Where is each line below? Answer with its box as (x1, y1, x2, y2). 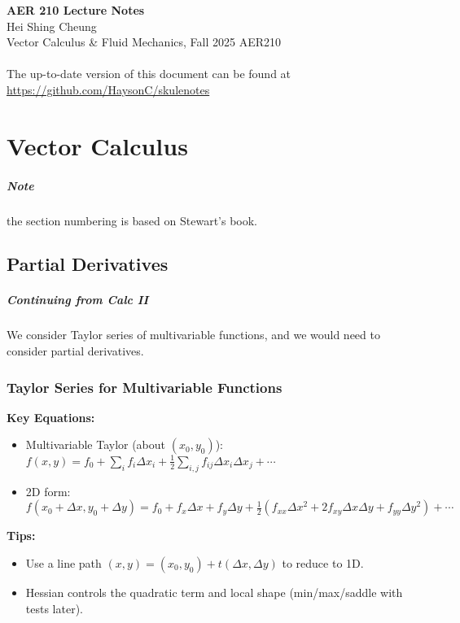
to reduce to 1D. (282, 554, 364, 571)
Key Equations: (7, 408, 95, 425)
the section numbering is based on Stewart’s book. (7, 211, 257, 229)
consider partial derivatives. (7, 342, 144, 359)
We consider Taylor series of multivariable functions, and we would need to (7, 326, 380, 343)
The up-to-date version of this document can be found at (7, 65, 291, 82)
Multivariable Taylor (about (25, 436, 166, 453)
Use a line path (25, 554, 102, 571)
